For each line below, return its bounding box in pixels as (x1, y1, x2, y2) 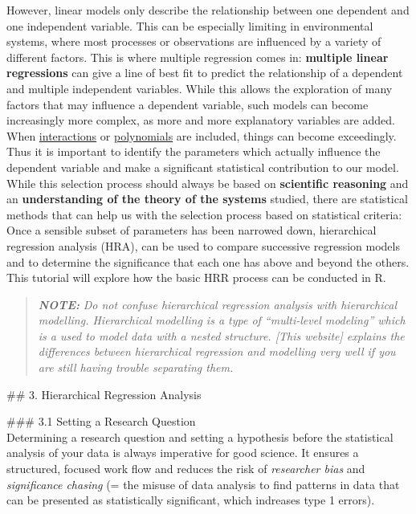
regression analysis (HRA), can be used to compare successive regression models (6, 237, 400, 254)
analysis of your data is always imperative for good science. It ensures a (6, 444, 359, 461)
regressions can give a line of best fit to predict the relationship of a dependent (6, 64, 403, 81)
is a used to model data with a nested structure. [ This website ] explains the (38, 327, 405, 344)
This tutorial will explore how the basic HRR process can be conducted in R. (6, 269, 386, 286)
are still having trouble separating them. (38, 359, 234, 376)
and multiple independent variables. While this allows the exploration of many (6, 80, 393, 96)
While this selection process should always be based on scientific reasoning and (6, 174, 409, 191)
